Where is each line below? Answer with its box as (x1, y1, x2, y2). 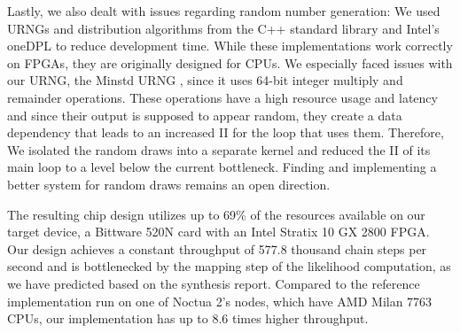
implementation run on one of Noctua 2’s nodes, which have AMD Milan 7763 (7, 291, 433, 310)
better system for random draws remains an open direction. (7, 174, 331, 193)
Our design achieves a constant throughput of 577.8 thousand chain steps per (7, 239, 427, 258)
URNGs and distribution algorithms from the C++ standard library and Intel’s (7, 19, 440, 37)
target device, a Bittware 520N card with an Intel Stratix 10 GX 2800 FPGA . (7, 222, 430, 241)
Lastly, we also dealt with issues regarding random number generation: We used (7, 2, 441, 19)
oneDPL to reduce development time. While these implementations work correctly (7, 36, 453, 55)
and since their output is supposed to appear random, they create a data (7, 105, 402, 124)
